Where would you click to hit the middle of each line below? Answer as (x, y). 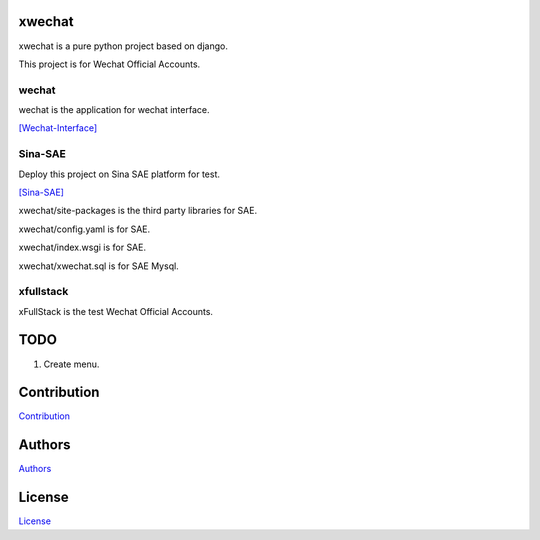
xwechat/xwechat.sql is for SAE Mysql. (98, 266)
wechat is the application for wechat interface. (114, 110)
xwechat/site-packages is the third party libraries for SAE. (138, 211)
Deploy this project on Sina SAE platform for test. (119, 174)
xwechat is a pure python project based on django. (123, 46)
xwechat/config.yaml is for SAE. (84, 229)
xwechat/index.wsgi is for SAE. (82, 247)
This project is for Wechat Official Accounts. (109, 64)
